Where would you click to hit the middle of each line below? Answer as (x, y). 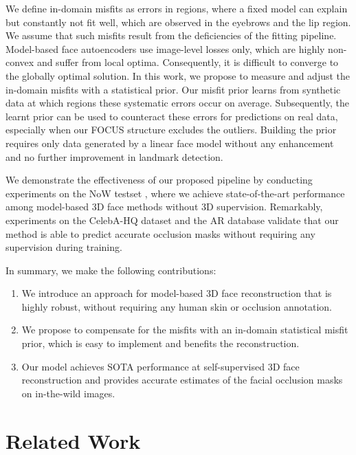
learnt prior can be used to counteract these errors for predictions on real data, (172, 116)
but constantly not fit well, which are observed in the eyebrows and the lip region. (178, 22)
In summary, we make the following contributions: (111, 270)
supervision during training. (64, 247)
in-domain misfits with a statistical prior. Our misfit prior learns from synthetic (173, 89)
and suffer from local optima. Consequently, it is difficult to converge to (188, 62)
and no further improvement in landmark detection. (114, 156)
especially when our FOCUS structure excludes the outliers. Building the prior (171, 130)
